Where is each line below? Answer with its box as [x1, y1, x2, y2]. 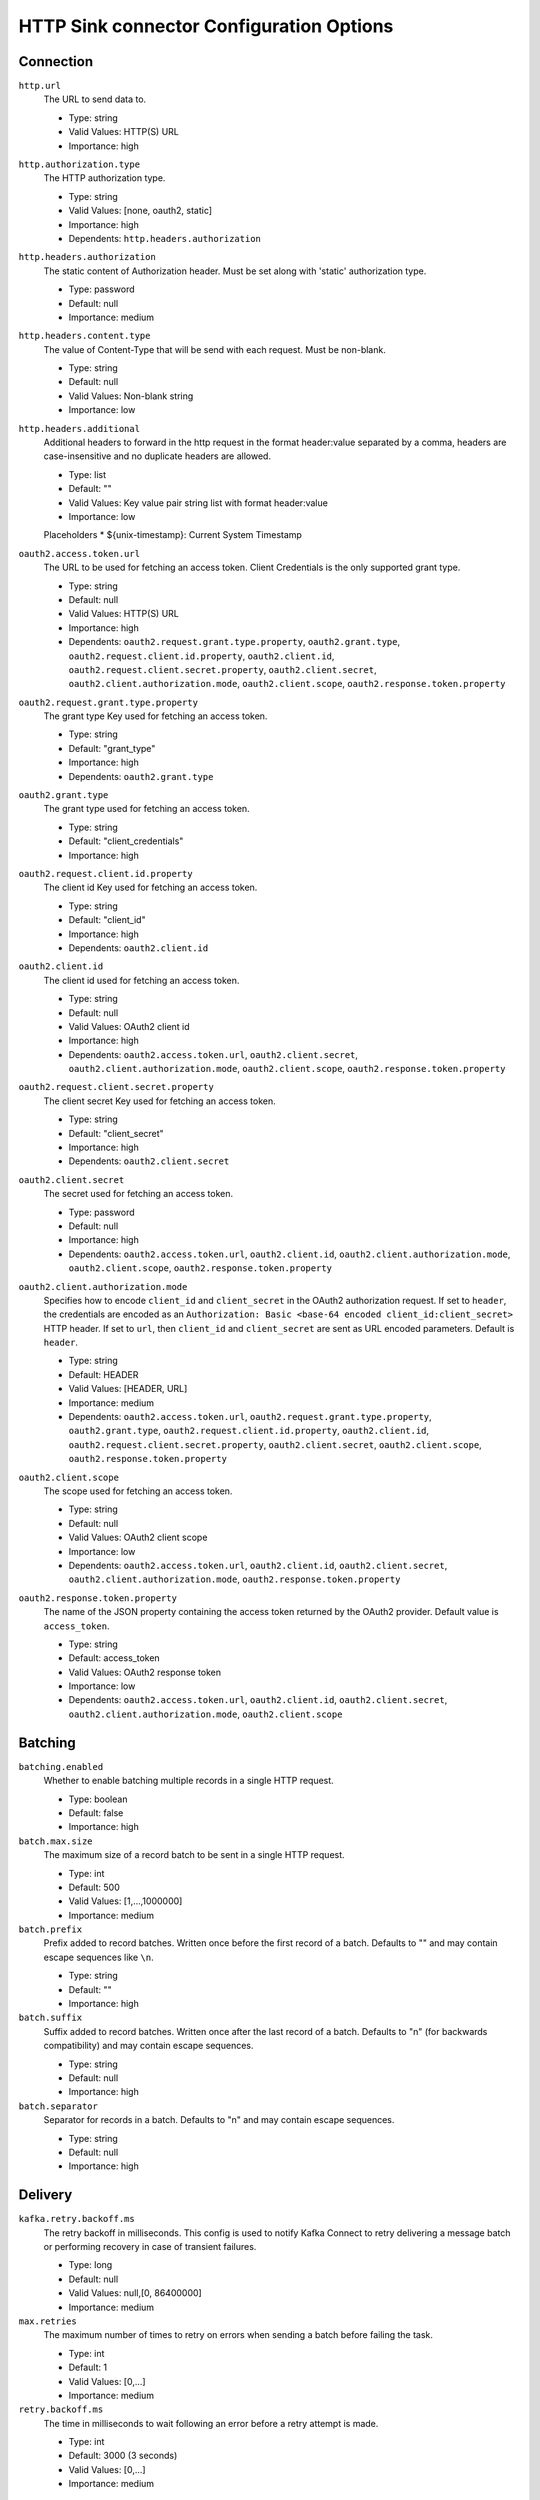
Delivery [18, 2186, 73, 2204]
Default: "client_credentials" [68, 835, 184, 847]
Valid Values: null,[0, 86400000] [68, 2287, 202, 2299]
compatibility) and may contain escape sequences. [43, 2040, 254, 2052]
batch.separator [18, 2100, 99, 2112]
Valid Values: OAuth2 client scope [68, 1531, 208, 1544]
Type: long [68, 2259, 113, 2271]
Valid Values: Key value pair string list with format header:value [68, 496, 329, 509]
